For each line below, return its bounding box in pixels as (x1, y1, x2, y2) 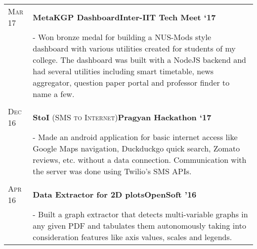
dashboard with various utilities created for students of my (33, 43, 236, 54)
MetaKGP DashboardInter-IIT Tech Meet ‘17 (33, 11, 216, 23)
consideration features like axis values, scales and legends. (33, 231, 232, 243)
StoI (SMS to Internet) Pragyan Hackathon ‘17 (33, 111, 212, 123)
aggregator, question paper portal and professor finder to (33, 77, 230, 88)
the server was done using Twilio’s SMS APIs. (33, 165, 192, 177)
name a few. (33, 88, 75, 100)
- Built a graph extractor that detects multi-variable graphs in (33, 208, 248, 220)
